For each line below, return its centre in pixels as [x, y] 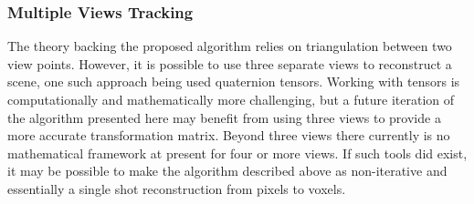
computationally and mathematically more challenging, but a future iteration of [231, 99]
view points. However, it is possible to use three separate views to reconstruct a [230, 63]
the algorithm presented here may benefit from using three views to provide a [224, 117]
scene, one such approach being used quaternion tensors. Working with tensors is [234, 82]
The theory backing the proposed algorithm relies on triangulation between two [230, 46]
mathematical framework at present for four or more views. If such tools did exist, [237, 153]
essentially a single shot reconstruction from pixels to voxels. [177, 188]
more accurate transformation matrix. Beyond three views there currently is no [229, 135]
